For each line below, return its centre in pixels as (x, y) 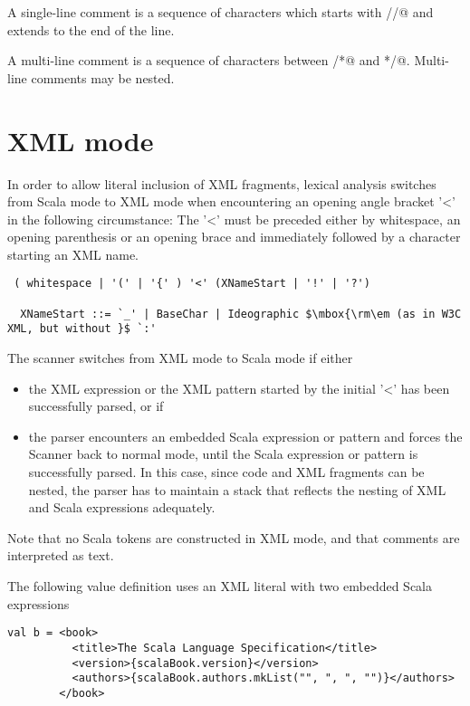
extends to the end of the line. (91, 29)
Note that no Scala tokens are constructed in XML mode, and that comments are (234, 537)
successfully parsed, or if (96, 406)
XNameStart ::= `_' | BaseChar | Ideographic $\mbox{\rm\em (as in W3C (241, 314)
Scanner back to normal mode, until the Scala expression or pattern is (223, 454)
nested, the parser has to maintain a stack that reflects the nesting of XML (237, 489)
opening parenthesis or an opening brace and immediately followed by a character (234, 237)
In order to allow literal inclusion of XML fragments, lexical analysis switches (222, 183)
